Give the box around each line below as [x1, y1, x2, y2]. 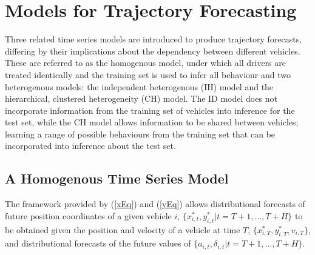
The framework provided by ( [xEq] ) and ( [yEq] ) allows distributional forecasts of [5, 197, 305, 210]
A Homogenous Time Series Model [5, 169, 229, 188]
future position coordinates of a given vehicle [5, 209, 172, 222]
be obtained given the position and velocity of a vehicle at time [5, 223, 240, 236]
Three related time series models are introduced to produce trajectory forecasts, [5, 33, 302, 45]
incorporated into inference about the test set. [5, 139, 176, 152]
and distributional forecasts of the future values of [5, 237, 191, 250]
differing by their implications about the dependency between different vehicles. [5, 44, 300, 57]
